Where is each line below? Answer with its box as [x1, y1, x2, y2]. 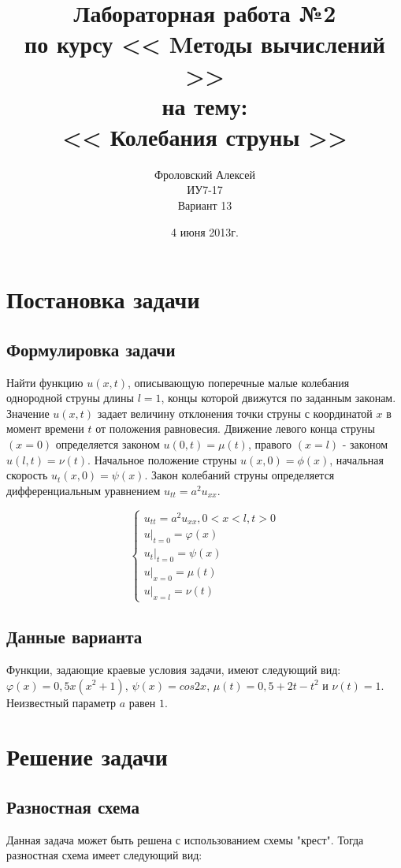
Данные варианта [6, 624, 143, 649]
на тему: [162, 89, 248, 121]
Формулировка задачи [6, 337, 176, 361]
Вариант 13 [177, 197, 232, 214]
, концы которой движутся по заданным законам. [161, 389, 396, 406]
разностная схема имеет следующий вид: [6, 847, 202, 863]
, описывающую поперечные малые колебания [128, 374, 350, 390]
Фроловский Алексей [154, 166, 255, 182]
